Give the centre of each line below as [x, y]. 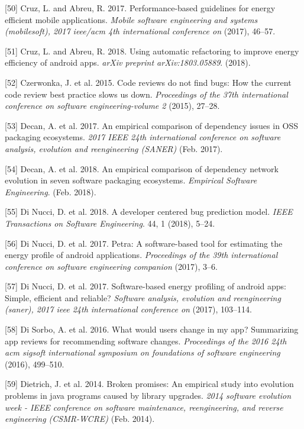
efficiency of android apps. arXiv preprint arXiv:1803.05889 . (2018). [128, 62]
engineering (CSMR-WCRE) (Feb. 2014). [80, 419]
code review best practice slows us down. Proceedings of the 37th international [146, 94]
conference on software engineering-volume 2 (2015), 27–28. [112, 106]
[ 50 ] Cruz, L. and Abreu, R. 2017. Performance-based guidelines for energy [140, 8]
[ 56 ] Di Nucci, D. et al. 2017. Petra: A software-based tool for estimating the [144, 243]
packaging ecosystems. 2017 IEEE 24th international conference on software [143, 137]
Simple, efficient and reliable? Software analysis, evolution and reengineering [143, 297]
